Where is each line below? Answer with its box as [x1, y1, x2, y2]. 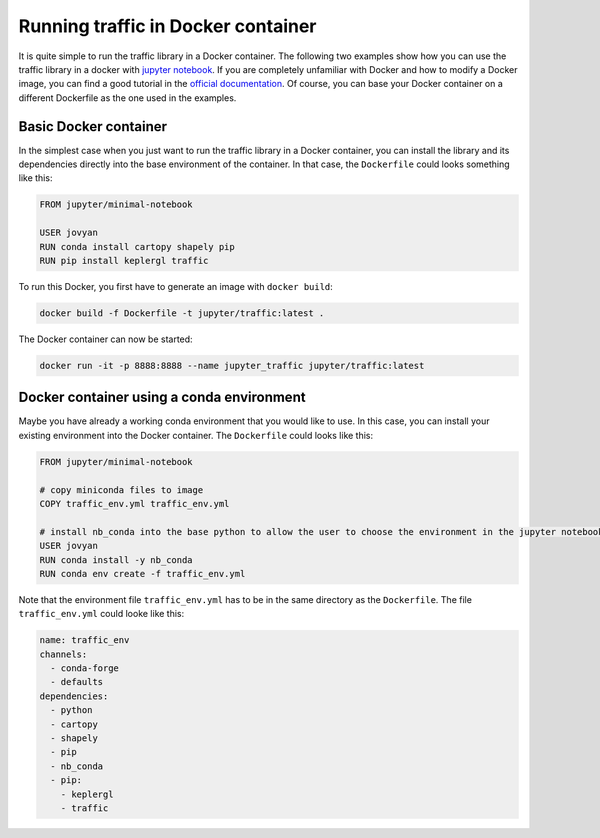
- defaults [50, 676, 104, 688]
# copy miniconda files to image [39, 484, 204, 495]
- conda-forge [50, 663, 120, 674]
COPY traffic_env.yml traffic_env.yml [39, 498, 230, 509]
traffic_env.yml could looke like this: [18, 608, 185, 620]
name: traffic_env [39, 635, 130, 646]
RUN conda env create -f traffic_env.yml [39, 568, 246, 579]
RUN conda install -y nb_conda [39, 554, 194, 565]
